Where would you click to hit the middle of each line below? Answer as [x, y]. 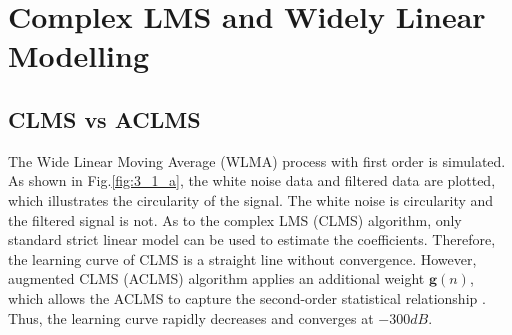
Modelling [79, 55]
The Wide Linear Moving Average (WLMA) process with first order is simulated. [257, 160]
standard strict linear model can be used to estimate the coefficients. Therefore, [252, 239]
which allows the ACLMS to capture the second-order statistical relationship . [247, 297]
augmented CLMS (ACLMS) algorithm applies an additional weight [216, 278]
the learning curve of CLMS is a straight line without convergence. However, [242, 258]
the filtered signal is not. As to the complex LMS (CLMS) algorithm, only [235, 219]
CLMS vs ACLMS [104, 118]
